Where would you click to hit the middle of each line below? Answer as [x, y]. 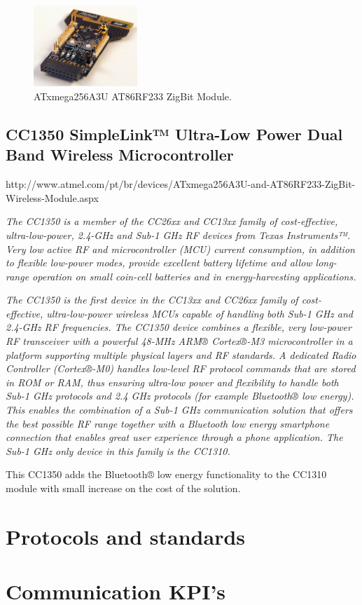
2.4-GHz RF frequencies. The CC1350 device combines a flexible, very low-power [179, 327]
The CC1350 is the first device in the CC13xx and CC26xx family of [152, 300]
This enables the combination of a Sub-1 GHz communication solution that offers [179, 410]
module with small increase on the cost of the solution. [123, 488]
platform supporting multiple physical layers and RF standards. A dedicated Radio [181, 354]
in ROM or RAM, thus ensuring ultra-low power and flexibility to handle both [172, 382]
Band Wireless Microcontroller [120, 155]
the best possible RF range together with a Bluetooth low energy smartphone [168, 423]
